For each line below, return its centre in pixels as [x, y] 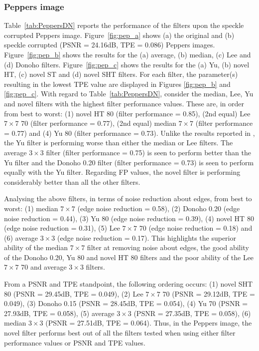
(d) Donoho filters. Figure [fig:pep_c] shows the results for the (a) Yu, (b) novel [127, 64]
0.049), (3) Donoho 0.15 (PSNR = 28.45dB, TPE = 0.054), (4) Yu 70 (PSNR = [126, 303]
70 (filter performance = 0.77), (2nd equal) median [99, 123]
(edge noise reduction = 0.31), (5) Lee [62, 228]
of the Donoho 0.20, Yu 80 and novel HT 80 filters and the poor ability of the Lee [129, 257]
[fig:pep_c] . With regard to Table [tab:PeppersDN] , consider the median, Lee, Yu [129, 94]
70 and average [44, 267]
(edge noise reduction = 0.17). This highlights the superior [146, 237]
